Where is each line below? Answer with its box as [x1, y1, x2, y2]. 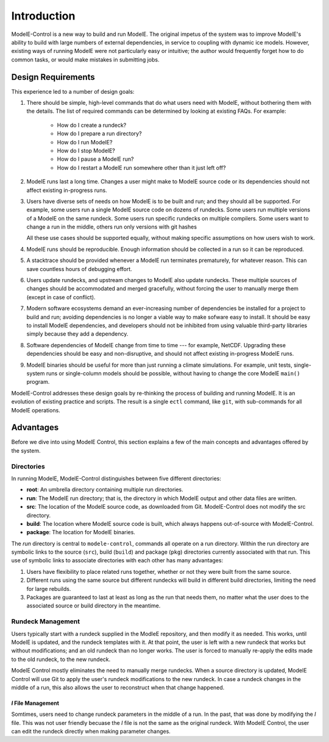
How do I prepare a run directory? [57, 130, 143, 137]
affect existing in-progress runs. [26, 186, 107, 194]
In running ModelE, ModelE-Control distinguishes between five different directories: [11, 475, 222, 482]
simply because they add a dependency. [26, 330, 129, 337]
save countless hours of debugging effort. [26, 265, 132, 272]
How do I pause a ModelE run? [57, 155, 134, 163]
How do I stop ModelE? [57, 147, 116, 154]
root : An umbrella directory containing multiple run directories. [26, 486, 184, 493]
